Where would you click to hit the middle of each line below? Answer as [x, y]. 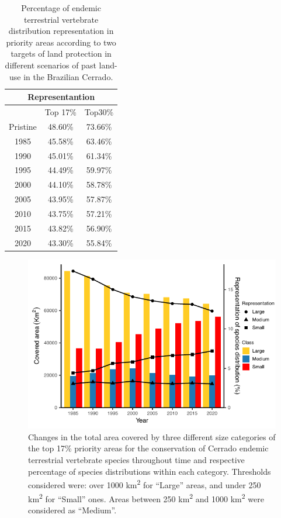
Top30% [99, 112]
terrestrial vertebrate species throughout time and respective [136, 460]
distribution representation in [61, 31]
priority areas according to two [61, 42]
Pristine [23, 126]
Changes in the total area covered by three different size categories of [152, 436]
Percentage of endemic [61, 8]
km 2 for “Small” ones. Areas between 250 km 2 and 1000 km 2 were [146, 498]
